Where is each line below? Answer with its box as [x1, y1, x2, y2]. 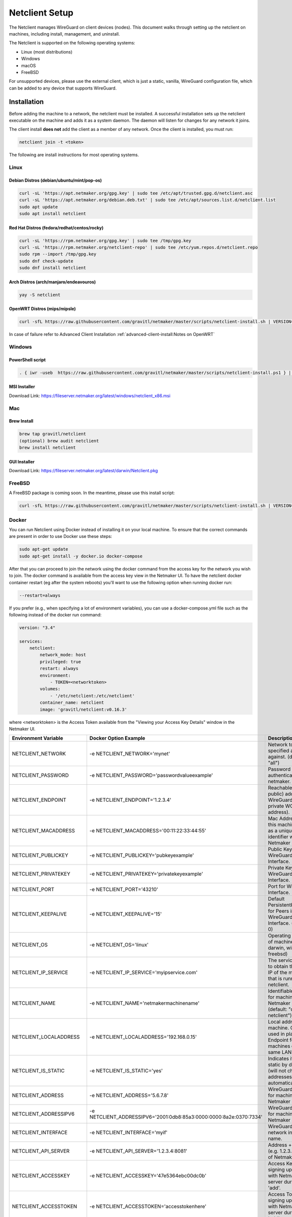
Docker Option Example [89, 735, 146, 742]
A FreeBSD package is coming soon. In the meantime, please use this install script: [9, 490, 175, 496]
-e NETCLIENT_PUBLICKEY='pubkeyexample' [89, 852, 194, 859]
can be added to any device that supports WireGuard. [9, 85, 117, 91]
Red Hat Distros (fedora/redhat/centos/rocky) [9, 224, 104, 231]
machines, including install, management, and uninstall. [9, 31, 120, 37]
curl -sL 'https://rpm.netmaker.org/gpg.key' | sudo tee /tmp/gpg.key [19, 238, 192, 243]
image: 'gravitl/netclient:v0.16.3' [39, 706, 128, 712]
